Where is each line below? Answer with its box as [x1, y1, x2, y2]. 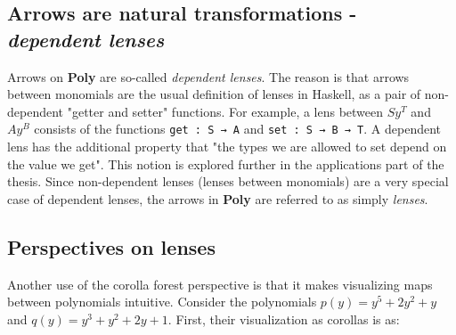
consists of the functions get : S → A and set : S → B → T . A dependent [34, 119, 442, 138]
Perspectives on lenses [7, 233, 216, 260]
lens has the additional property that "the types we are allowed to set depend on [7, 137, 447, 156]
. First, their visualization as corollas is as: [167, 309, 400, 328]
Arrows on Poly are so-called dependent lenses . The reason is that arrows [7, 67, 410, 86]
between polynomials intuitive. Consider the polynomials [7, 292, 317, 311]
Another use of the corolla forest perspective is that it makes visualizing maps [7, 274, 433, 293]
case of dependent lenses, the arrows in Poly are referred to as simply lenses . [7, 189, 428, 208]
